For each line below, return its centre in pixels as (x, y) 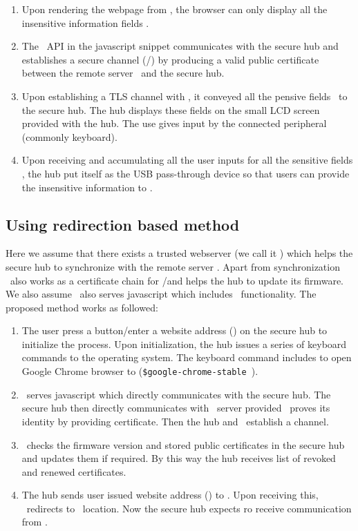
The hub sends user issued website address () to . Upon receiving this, (170, 495)
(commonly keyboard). (69, 136)
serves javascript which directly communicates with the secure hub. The (179, 394)
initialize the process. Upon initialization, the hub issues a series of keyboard (184, 344)
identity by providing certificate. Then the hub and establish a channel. (175, 421)
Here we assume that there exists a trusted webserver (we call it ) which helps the (179, 253)
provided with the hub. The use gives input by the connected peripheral (174, 123)
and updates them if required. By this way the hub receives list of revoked (179, 458)
